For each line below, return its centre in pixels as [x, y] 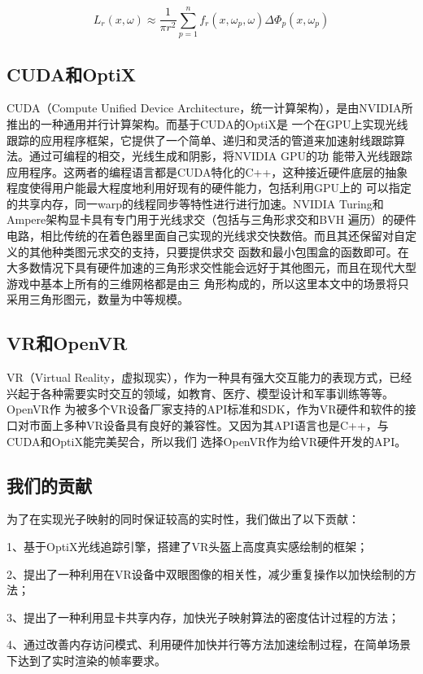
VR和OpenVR [67, 343]
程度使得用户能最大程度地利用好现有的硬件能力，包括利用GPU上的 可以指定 [209, 188]
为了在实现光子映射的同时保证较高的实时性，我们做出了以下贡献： [183, 519]
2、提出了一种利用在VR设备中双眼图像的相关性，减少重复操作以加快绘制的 [206, 573]
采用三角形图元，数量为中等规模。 [98, 299]
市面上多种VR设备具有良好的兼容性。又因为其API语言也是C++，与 [209, 425]
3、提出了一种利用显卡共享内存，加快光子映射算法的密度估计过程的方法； [203, 617]
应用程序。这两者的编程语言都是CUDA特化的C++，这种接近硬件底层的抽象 [207, 171]
